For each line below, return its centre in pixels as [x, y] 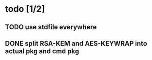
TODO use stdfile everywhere [51, 27]
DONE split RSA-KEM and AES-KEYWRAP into [76, 43]
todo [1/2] [25, 9]
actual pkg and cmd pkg [42, 51]
